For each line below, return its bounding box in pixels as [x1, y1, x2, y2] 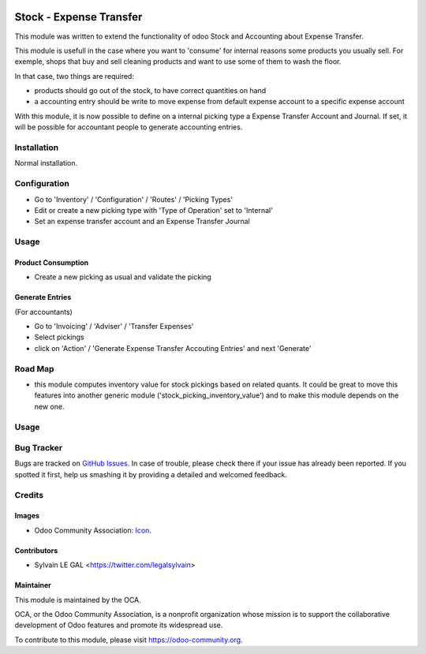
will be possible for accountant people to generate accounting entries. [14, 122, 243, 132]
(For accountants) [14, 307, 73, 316]
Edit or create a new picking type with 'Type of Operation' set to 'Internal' [34, 205, 274, 215]
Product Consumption [14, 257, 89, 267]
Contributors [14, 545, 58, 555]
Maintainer [14, 581, 51, 590]
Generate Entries [14, 293, 72, 302]
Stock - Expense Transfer [14, 10, 143, 24]
